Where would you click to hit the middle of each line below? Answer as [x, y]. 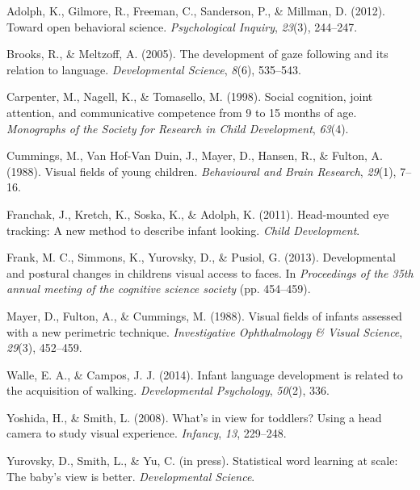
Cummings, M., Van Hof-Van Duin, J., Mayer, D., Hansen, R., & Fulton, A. [195, 155]
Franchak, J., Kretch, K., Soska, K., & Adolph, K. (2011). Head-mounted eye [198, 214]
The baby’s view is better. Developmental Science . [131, 476]
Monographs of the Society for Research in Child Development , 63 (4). [178, 128]
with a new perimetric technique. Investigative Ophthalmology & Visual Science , [205, 331]
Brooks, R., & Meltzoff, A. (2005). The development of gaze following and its [197, 54]
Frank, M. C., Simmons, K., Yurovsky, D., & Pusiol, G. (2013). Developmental [201, 257]
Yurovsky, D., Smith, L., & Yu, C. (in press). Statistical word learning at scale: [202, 461]
